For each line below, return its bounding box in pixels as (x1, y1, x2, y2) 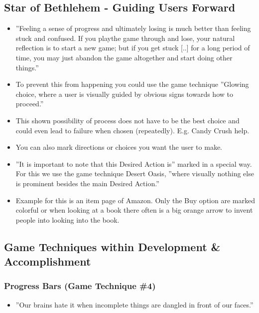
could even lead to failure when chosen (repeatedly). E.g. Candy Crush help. (15, 125, 250, 135)
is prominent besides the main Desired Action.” (15, 178, 159, 188)
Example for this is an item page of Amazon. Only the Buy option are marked (15, 195, 255, 205)
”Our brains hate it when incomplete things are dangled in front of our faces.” (15, 299, 254, 310)
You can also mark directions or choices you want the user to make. (15, 142, 222, 152)
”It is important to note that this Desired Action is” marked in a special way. (15, 158, 252, 169)
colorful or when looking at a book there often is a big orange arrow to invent (15, 205, 253, 215)
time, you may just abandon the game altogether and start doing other (15, 52, 233, 62)
